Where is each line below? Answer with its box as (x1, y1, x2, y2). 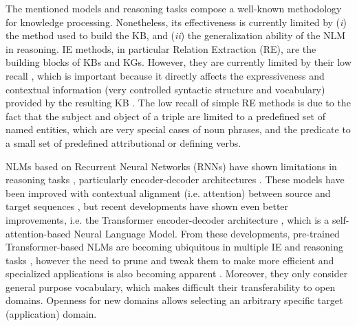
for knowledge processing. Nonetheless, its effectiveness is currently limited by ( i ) (6, 14, 347, 29)
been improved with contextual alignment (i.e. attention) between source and (6, 185, 331, 200)
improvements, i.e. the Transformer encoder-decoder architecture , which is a (6, 212, 329, 226)
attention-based (6, 226, 71, 240)
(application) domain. (6, 307, 97, 321)
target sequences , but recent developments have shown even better (6, 199, 289, 213)
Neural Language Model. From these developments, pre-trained (74, 226, 340, 240)
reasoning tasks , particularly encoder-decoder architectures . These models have (6, 172, 345, 187)
